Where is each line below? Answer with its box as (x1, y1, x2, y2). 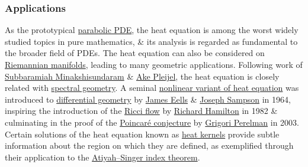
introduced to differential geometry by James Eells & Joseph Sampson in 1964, (5, 93, 291, 105)
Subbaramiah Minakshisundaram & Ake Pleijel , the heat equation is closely (5, 70, 280, 82)
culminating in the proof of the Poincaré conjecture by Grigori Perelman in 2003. (5, 116, 300, 128)
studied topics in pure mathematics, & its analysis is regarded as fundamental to (5, 35, 298, 47)
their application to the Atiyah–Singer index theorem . (5, 150, 200, 163)
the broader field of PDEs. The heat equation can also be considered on (5, 47, 265, 59)
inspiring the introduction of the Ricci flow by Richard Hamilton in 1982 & (5, 104, 278, 117)
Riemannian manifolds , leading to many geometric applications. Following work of (5, 58, 303, 70)
